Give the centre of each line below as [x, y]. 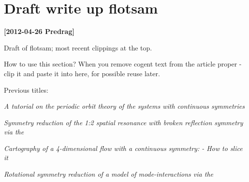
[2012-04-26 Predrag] [39, 31]
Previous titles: [26, 90]
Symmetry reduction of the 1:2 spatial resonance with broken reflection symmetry [124, 122]
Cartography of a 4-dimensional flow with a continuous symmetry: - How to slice [123, 148]
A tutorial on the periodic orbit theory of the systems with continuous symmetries [124, 106]
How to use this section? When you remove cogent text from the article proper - [123, 64]
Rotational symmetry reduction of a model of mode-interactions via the [109, 174]
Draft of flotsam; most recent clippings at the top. [78, 47]
